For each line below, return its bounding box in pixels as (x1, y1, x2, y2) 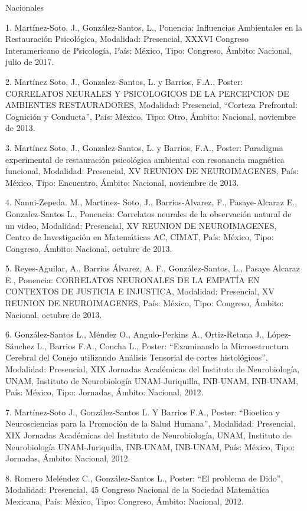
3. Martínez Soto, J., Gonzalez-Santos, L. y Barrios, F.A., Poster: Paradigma (5, 141, 283, 153)
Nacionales (5, 1, 44, 13)
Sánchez (5, 339, 34, 352)
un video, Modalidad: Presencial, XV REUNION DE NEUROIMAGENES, (5, 219, 277, 231)
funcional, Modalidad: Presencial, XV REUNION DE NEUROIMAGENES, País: (5, 165, 299, 177)
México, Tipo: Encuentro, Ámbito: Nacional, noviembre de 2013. (5, 176, 239, 188)
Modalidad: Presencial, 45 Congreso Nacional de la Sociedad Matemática (5, 483, 270, 496)
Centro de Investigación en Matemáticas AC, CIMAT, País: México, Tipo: (5, 231, 274, 243)
